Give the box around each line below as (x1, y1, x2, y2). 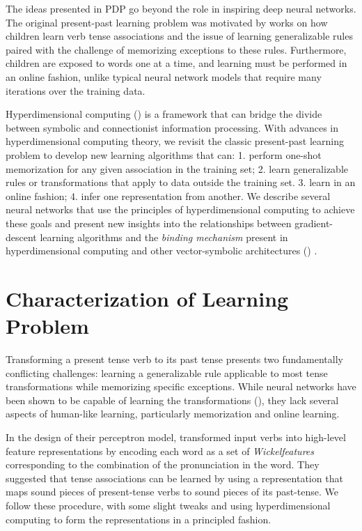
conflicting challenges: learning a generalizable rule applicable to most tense (6, 365, 328, 380)
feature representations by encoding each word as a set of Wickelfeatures (6, 443, 315, 458)
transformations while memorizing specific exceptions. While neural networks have (6, 379, 356, 394)
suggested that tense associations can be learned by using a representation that (6, 470, 343, 485)
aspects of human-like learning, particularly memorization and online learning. (6, 406, 340, 421)
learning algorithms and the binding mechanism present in (40, 229, 288, 244)
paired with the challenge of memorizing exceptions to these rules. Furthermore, (6, 42, 347, 56)
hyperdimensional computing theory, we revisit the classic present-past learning (6, 134, 344, 148)
